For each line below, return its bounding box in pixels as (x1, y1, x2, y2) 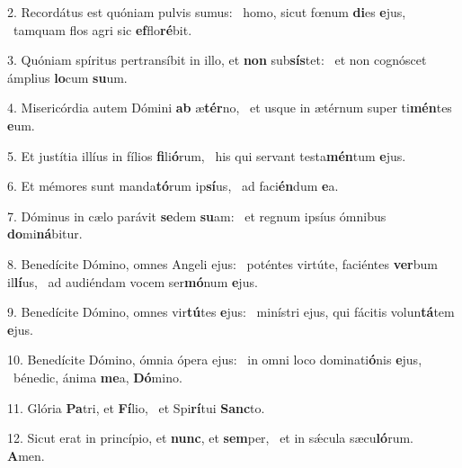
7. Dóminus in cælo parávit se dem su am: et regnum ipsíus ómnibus (7, 206, 386, 225)
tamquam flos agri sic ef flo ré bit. (13, 20, 192, 39)
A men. (7, 445, 45, 464)
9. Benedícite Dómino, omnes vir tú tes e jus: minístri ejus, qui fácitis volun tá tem (7, 302, 455, 321)
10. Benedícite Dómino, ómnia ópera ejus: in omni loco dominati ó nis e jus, (7, 350, 422, 369)
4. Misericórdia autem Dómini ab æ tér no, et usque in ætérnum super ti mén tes (7, 98, 452, 117)
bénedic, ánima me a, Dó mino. (13, 367, 182, 386)
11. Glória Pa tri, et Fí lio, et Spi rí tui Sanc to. (7, 398, 265, 417)
